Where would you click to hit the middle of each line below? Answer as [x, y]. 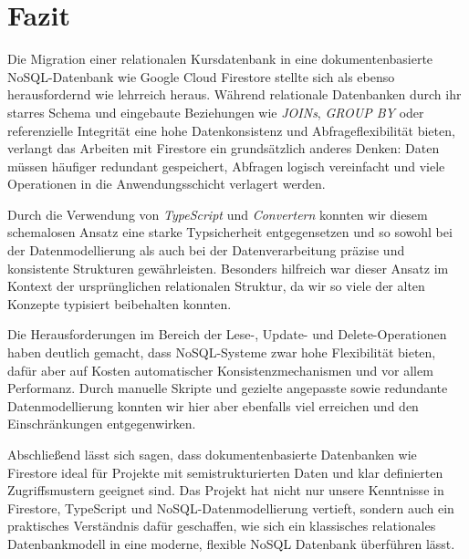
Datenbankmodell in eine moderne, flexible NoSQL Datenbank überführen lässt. [231, 543]
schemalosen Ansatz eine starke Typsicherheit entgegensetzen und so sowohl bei [230, 232]
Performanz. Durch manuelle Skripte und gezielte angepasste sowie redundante [228, 388]
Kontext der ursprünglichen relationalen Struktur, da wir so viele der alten [216, 286]
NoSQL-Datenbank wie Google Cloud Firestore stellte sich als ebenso [201, 76]
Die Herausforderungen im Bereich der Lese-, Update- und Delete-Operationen [227, 334]
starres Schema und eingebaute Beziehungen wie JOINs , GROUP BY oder [216, 112]
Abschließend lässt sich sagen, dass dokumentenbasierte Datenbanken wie [212, 454]
